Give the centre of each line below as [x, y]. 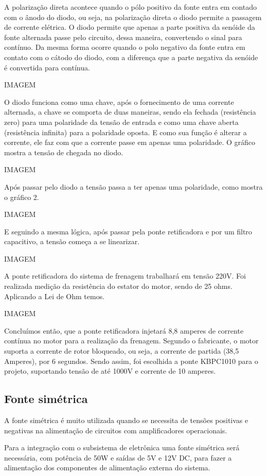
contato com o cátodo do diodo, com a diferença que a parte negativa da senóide [131, 57]
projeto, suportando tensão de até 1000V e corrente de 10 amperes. [110, 371]
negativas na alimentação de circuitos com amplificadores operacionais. [116, 430]
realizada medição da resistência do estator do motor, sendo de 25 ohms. [118, 286]
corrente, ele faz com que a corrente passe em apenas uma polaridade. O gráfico [130, 142]
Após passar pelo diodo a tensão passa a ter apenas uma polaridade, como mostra [133, 186]
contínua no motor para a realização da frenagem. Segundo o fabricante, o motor [131, 341]
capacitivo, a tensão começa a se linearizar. [72, 241]
